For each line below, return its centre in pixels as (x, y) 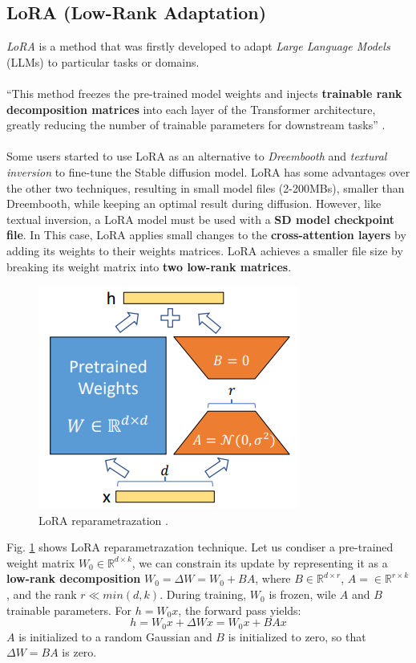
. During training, (203, 594)
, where (273, 578)
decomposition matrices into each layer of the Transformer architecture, (191, 109)
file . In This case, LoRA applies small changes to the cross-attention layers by (206, 235)
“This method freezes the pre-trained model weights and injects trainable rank (204, 93)
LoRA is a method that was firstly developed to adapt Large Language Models (198, 46)
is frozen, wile (303, 594)
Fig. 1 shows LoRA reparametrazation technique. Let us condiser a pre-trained (200, 547)
